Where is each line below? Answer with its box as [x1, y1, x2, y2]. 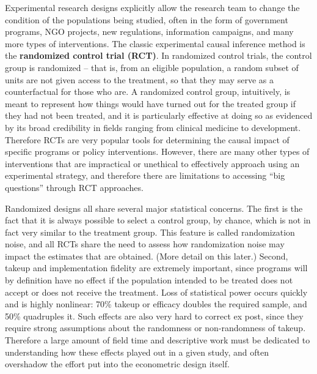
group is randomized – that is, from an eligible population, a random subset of [5, 61, 299, 73]
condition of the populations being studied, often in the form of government [5, 13, 288, 26]
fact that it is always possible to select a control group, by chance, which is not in [5, 214, 311, 226]
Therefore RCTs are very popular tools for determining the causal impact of [5, 133, 290, 146]
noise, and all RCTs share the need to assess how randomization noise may [5, 237, 285, 250]
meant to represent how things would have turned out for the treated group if [5, 97, 296, 110]
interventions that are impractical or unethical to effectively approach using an [5, 157, 300, 170]
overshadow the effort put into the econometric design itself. [5, 357, 230, 370]
